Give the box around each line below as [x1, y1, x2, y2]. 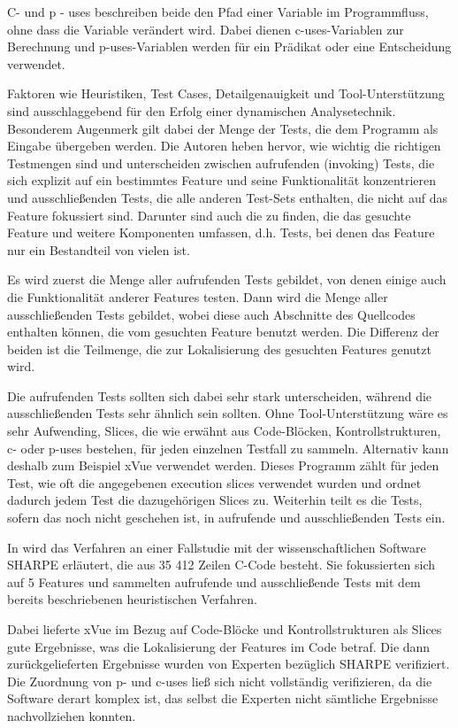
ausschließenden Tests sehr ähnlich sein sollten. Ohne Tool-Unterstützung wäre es [7, 404, 448, 422]
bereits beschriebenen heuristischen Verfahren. [7, 590, 257, 608]
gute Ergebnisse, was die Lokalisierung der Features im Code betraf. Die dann [7, 637, 431, 655]
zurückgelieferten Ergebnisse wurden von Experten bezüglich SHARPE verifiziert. [7, 654, 450, 673]
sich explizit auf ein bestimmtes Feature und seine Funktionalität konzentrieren [7, 171, 437, 190]
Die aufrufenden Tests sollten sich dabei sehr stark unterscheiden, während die [7, 386, 432, 405]
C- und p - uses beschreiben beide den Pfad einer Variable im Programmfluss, [7, 3, 429, 20]
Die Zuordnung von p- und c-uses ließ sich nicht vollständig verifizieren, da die [7, 671, 432, 690]
